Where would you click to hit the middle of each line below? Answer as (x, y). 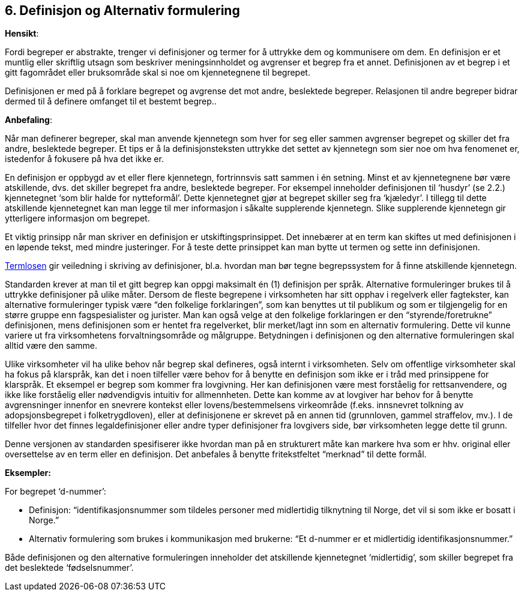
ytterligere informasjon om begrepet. (77, 218)
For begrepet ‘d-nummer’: (56, 492)
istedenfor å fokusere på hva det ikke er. (84, 159)
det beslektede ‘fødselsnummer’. (69, 568)
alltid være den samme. (51, 346)
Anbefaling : (29, 120)
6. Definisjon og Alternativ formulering (122, 11)
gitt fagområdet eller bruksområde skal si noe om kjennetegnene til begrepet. (158, 73)
